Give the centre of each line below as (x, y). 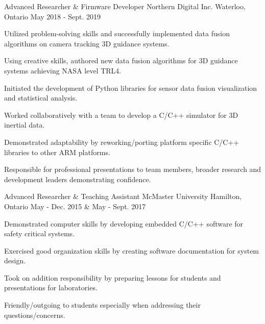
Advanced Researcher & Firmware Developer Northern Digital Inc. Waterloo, (125, 6)
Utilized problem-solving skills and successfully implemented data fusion (117, 33)
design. (15, 260)
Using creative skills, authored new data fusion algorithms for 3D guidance (121, 60)
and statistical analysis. (41, 98)
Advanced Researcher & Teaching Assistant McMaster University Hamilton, (123, 196)
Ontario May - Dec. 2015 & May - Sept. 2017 (75, 206)
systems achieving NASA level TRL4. (63, 70)
